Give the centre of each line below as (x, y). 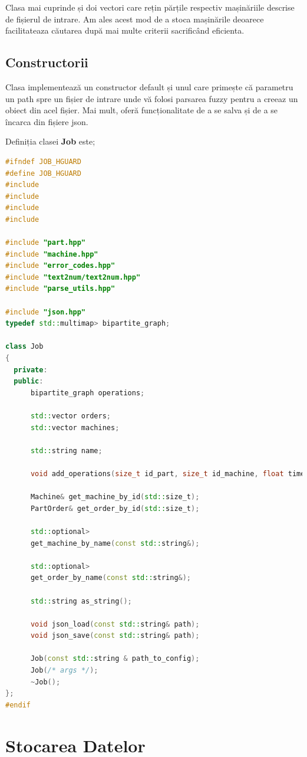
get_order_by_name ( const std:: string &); (111, 578)
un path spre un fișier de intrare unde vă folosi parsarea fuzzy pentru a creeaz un (152, 98)
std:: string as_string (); (81, 601)
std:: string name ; (66, 450)
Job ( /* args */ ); (64, 671)
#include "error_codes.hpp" (60, 266)
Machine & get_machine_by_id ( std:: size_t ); (115, 497)
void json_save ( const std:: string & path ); (115, 636)
